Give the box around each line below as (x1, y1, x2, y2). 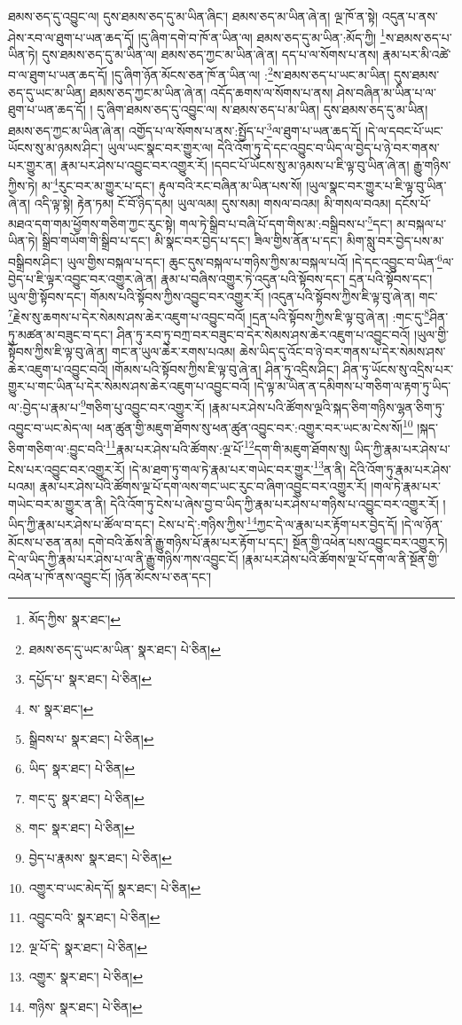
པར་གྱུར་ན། (8, 155, 57, 174)
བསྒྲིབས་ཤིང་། (8, 252, 63, 270)
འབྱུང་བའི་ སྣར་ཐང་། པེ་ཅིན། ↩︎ (28, 908, 161, 927)
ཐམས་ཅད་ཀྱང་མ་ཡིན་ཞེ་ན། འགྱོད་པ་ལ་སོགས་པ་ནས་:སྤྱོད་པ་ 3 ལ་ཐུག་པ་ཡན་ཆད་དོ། (8, 118, 362, 139)
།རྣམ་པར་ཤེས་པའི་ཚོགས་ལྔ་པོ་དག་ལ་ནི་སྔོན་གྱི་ (242, 550, 440, 568)
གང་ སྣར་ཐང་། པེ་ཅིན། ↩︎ (28, 818, 135, 837)
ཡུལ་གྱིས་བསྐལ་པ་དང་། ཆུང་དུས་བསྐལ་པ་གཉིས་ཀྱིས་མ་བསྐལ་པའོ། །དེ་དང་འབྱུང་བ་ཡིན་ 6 (67, 250, 442, 270)
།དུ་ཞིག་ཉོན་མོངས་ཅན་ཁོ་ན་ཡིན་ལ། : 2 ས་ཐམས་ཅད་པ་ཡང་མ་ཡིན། (111, 63, 390, 84)
